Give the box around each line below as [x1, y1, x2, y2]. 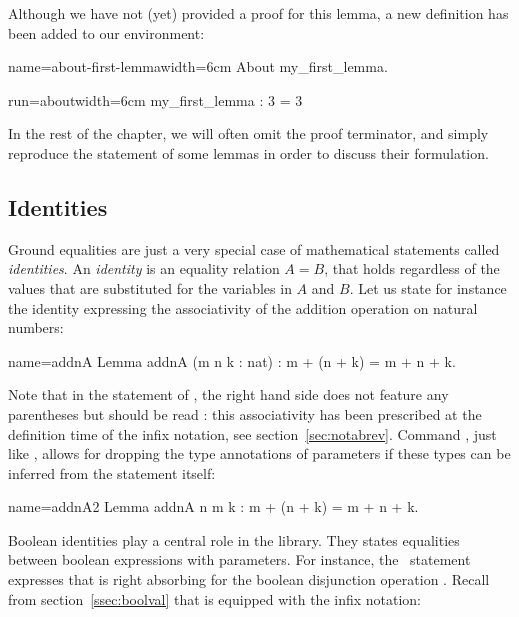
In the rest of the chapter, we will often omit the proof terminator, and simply [8, 123, 489, 144]
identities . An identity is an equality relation [8, 258, 280, 279]
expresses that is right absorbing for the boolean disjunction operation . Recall [8, 569, 490, 590]
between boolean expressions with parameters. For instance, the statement [8, 549, 471, 570]
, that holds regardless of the [324, 258, 500, 279]
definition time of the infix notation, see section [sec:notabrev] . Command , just [8, 423, 497, 444]
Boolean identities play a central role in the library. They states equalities [8, 529, 460, 550]
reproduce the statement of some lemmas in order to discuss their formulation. [8, 142, 489, 163]
